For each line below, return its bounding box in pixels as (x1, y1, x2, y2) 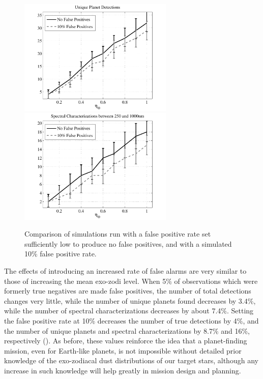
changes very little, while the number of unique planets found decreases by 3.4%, (4, 295, 256, 306)
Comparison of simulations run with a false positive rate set (24, 228, 211, 239)
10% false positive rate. (24, 248, 97, 259)
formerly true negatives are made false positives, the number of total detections (4, 285, 251, 296)
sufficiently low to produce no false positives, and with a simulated (24, 238, 232, 249)
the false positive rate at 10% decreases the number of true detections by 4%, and (4, 315, 259, 326)
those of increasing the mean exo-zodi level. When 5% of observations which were (4, 275, 258, 286)
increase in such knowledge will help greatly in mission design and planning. (4, 365, 241, 375)
